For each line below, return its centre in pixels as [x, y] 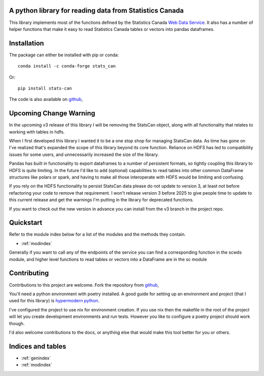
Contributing [29, 273]
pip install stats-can [45, 88]
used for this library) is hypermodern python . [54, 301]
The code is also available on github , [46, 99]
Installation [26, 43]
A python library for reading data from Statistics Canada [96, 11]
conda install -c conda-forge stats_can [67, 66]
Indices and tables [38, 346]
